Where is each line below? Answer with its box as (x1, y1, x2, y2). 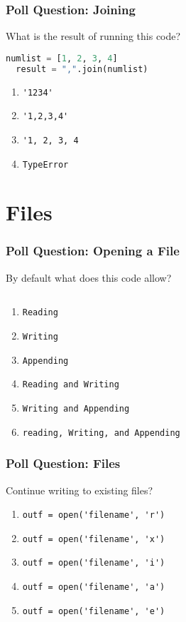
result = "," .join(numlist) (16, 63, 148, 74)
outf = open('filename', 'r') (22, 510, 165, 521)
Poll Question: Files (6, 454, 121, 472)
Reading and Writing (22, 379, 119, 390)
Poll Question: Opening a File (6, 242, 180, 260)
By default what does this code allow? (6, 270, 172, 285)
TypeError (22, 159, 69, 170)
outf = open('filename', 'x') (22, 534, 165, 544)
